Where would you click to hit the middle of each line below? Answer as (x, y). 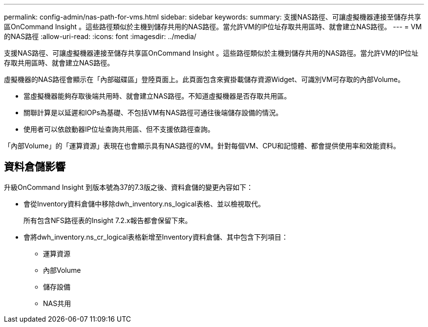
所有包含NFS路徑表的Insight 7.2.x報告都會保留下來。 (108, 220)
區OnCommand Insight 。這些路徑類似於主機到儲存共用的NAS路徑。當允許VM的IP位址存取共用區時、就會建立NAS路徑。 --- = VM (213, 27)
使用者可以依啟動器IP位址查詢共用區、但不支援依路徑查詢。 (119, 129)
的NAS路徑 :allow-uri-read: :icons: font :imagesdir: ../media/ (100, 36)
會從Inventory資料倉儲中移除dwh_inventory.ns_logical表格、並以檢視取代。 (144, 204)
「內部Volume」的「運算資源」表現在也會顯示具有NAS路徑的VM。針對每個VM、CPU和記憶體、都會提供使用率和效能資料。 (202, 146)
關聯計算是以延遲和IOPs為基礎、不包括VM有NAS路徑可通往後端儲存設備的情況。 (153, 112)
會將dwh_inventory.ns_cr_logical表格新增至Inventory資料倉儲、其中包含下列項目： (156, 237)
